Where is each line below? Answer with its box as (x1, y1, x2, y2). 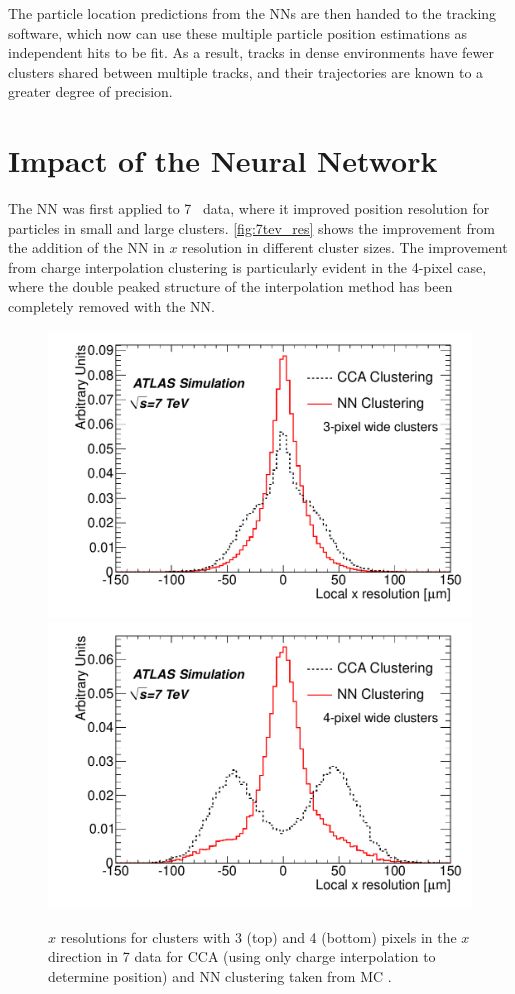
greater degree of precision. (8, 81, 173, 102)
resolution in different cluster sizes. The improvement (182, 237, 508, 258)
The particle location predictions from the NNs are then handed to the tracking (8, 3, 497, 23)
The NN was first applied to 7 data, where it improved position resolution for (8, 198, 490, 219)
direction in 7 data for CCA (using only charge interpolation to (48, 946, 436, 967)
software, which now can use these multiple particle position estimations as (8, 22, 468, 43)
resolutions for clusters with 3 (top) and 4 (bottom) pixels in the (60, 926, 457, 947)
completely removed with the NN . (8, 296, 215, 317)
